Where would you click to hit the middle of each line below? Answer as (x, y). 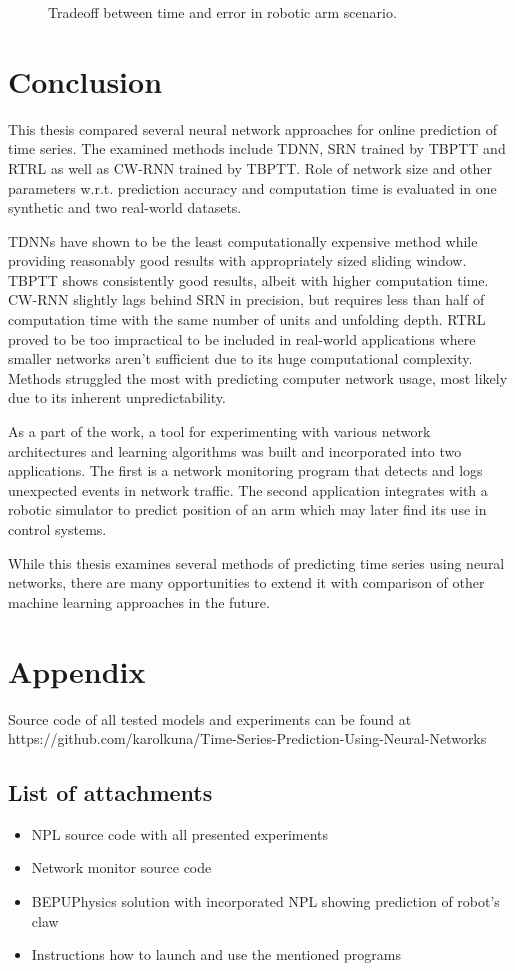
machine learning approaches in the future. (139, 601)
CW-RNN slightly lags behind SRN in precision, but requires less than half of (246, 299)
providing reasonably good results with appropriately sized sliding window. (237, 260)
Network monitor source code (121, 867)
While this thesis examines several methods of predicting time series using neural (256, 562)
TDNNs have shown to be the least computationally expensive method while (243, 240)
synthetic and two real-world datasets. (125, 207)
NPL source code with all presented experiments (180, 833)
